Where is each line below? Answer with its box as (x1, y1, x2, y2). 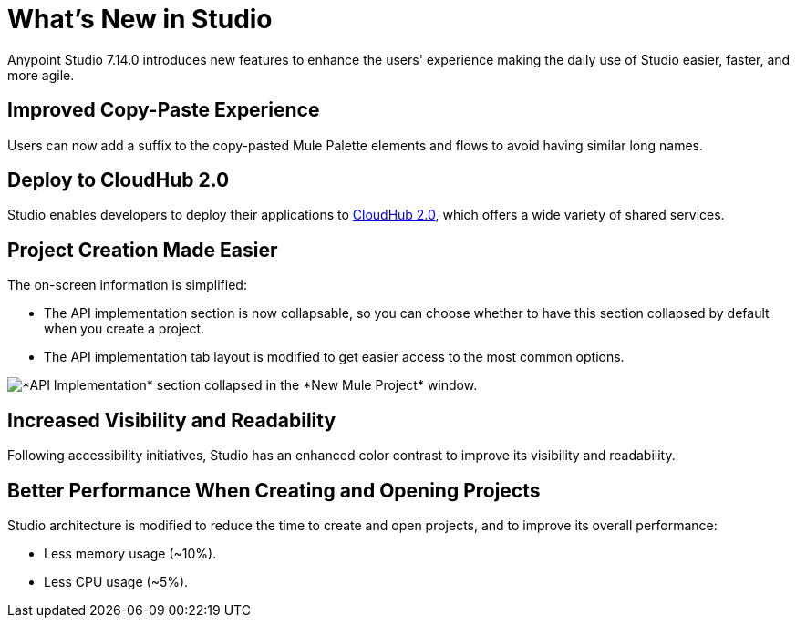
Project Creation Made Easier (7, 238, 278, 261)
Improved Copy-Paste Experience (7, 98, 320, 122)
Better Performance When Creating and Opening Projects (7, 478, 541, 502)
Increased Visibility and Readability (7, 408, 336, 432)
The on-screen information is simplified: (7, 277, 247, 293)
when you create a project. (44, 321, 205, 337)
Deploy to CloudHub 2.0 (7, 169, 230, 192)
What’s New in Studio (7, 4, 273, 35)
